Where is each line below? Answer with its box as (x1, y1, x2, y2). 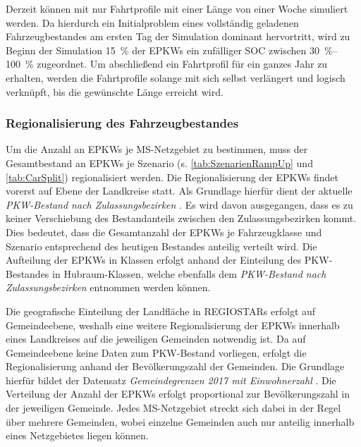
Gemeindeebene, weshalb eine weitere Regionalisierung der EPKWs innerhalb (6, 317, 340, 332)
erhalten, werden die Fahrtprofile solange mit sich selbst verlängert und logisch (6, 70, 345, 85)
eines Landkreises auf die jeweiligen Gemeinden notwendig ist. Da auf (6, 331, 306, 346)
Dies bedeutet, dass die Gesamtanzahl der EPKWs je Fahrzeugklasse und (6, 224, 322, 239)
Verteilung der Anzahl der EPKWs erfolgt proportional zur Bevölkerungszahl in (6, 386, 350, 401)
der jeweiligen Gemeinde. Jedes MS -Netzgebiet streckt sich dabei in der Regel (6, 400, 341, 415)
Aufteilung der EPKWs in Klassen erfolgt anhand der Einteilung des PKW (6, 252, 329, 267)
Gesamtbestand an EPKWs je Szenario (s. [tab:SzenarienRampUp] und (6, 155, 313, 170)
